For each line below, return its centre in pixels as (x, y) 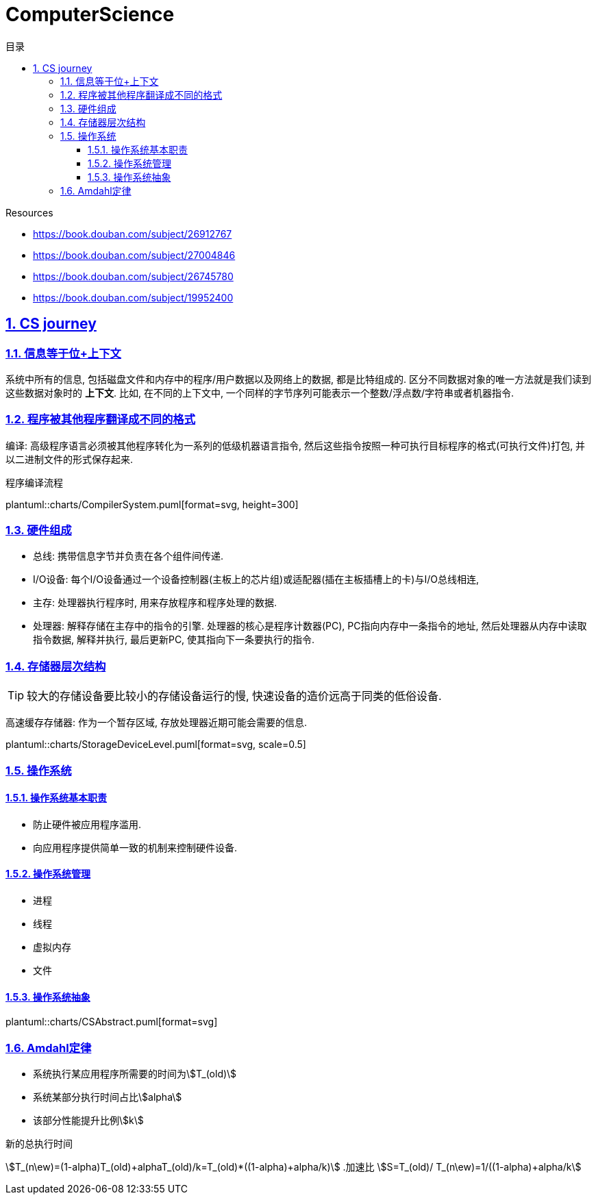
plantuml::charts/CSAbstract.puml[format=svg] (112, 1022)
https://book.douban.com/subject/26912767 (133, 234)
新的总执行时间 (39, 1143)
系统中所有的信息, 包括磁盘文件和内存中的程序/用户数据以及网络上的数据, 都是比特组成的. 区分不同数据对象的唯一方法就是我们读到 (298, 379)
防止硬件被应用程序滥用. (87, 824)
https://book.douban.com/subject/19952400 (133, 297)
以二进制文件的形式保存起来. (70, 459)
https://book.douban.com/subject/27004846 (134, 255)
